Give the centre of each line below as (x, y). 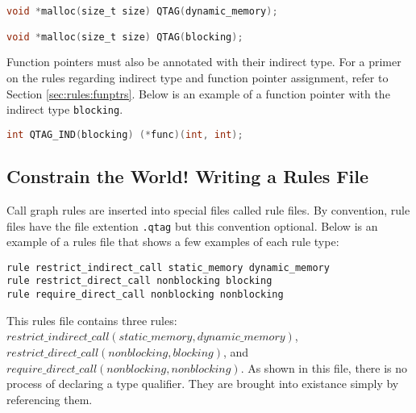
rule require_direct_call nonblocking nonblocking (145, 295)
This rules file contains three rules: (92, 320)
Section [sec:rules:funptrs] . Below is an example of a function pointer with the (198, 93)
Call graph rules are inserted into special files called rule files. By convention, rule (208, 209)
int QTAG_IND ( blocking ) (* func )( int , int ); (125, 134)
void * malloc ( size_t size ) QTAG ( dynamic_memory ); (142, 11)
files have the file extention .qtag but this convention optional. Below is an (192, 225)
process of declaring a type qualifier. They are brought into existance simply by (203, 384)
